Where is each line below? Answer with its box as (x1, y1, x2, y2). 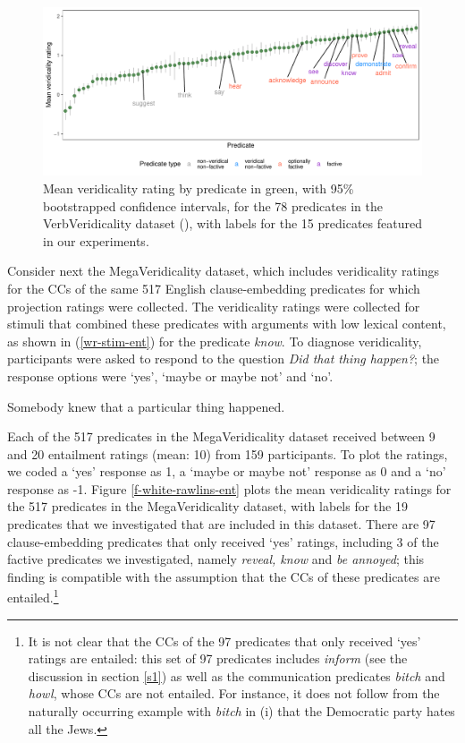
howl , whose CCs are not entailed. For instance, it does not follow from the (28, 684, 440, 703)
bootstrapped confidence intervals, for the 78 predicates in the (43, 196, 383, 215)
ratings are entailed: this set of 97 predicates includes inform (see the (28, 649, 408, 668)
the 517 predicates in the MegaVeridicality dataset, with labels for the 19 (7, 497, 408, 516)
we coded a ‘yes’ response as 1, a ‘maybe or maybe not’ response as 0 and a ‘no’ (7, 462, 446, 481)
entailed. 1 (7, 585, 59, 607)
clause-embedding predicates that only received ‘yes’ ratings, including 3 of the (7, 532, 439, 551)
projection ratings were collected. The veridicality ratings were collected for (7, 296, 420, 315)
